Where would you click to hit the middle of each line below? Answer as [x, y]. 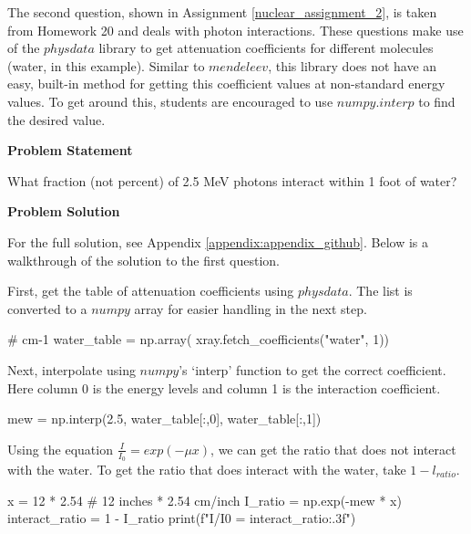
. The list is [380, 291]
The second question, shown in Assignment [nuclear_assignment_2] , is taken [222, 12]
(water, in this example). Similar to [106, 65]
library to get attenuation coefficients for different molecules [266, 48]
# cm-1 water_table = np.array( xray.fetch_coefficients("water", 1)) [199, 339]
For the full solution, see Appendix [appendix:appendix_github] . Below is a [218, 241]
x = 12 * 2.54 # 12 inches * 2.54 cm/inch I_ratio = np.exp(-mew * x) [205, 500]
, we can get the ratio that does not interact [333, 449]
